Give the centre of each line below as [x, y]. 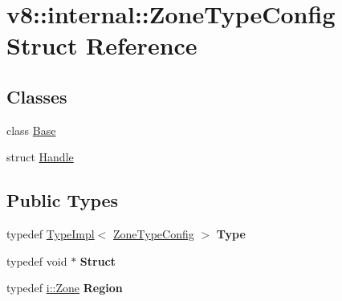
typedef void [37, 260]
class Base [31, 130]
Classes [37, 96]
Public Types [63, 200]
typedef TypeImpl [51, 234]
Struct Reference [102, 45]
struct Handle [40, 157]
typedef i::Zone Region [65, 288]
